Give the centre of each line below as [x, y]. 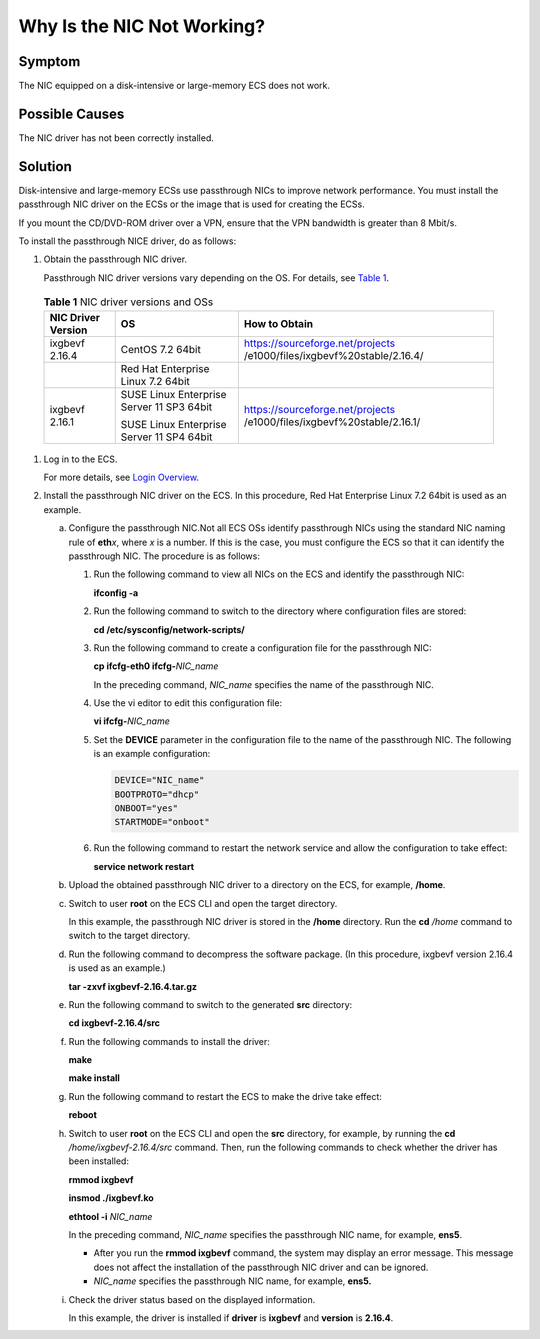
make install [94, 1078]
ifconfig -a [116, 592]
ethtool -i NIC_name [110, 1216]
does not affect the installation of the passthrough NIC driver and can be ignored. [261, 1267]
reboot [82, 1115]
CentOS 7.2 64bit [161, 349]
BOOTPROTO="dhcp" [157, 794]
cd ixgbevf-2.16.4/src [114, 1023]
